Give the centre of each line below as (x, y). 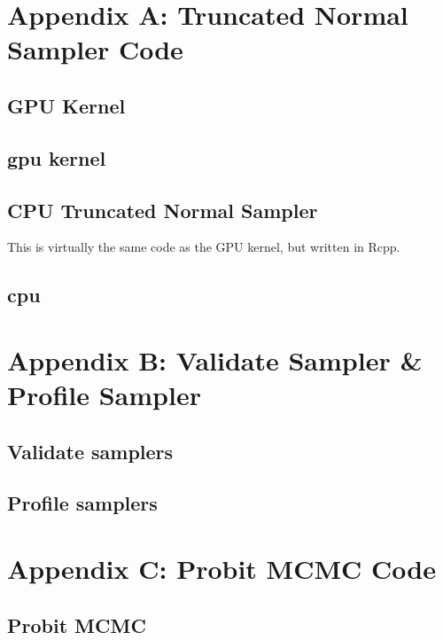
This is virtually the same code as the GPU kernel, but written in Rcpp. (204, 247)
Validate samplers (90, 451)
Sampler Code (95, 49)
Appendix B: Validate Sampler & (215, 359)
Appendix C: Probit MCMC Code (221, 569)
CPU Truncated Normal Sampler (163, 210)
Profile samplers (82, 503)
